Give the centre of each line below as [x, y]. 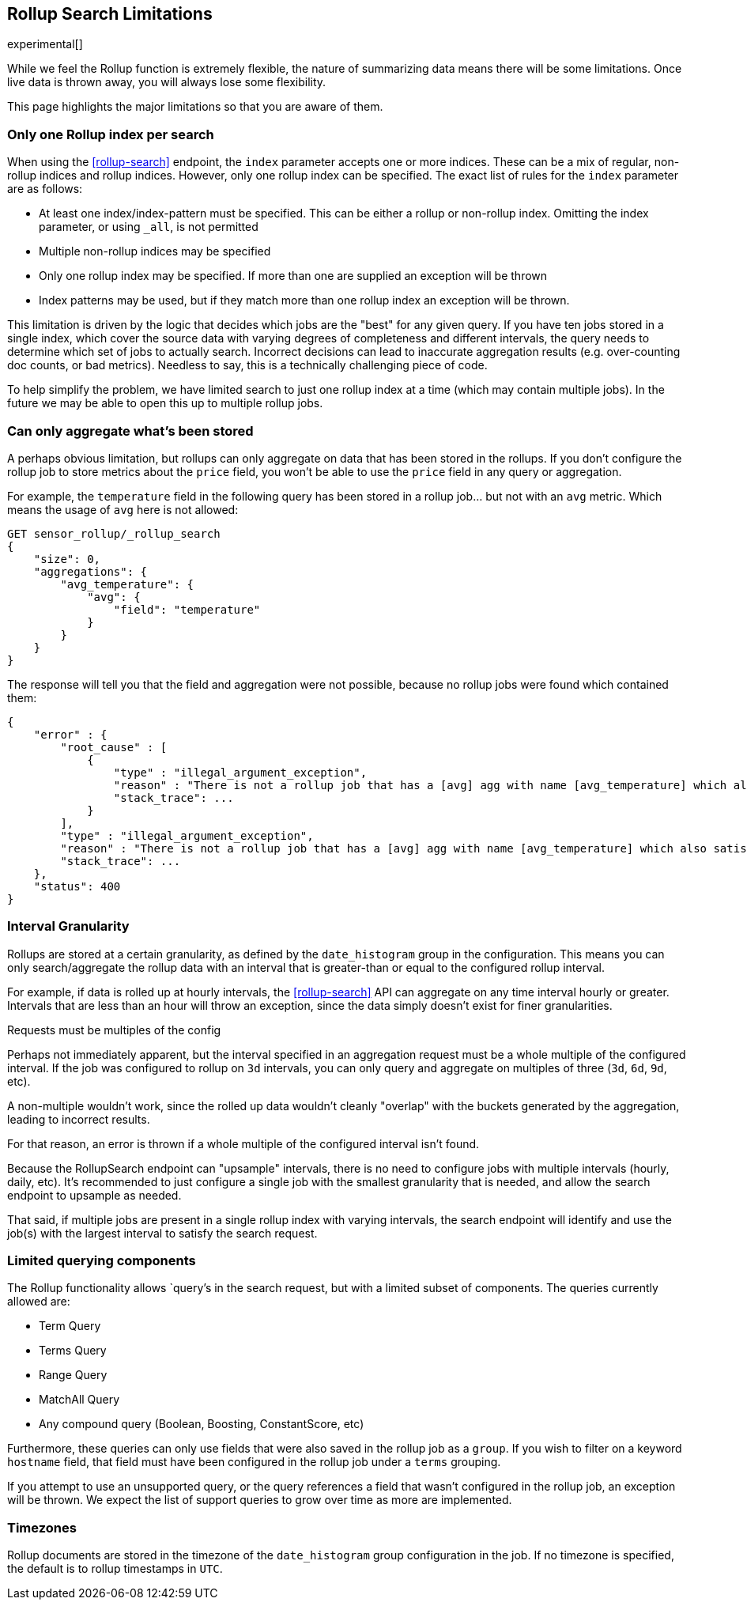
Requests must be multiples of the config [114, 1030]
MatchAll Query [79, 1400]
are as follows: [45, 189]
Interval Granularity [68, 926]
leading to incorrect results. [79, 1119]
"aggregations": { [91, 571]
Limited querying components [102, 1261]
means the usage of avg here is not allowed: [123, 509]
